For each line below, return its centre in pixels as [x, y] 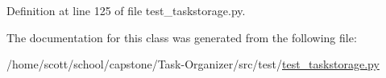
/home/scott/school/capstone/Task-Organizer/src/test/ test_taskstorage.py [193, 64]
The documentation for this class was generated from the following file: [182, 37]
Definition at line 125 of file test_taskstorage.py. [126, 10]
